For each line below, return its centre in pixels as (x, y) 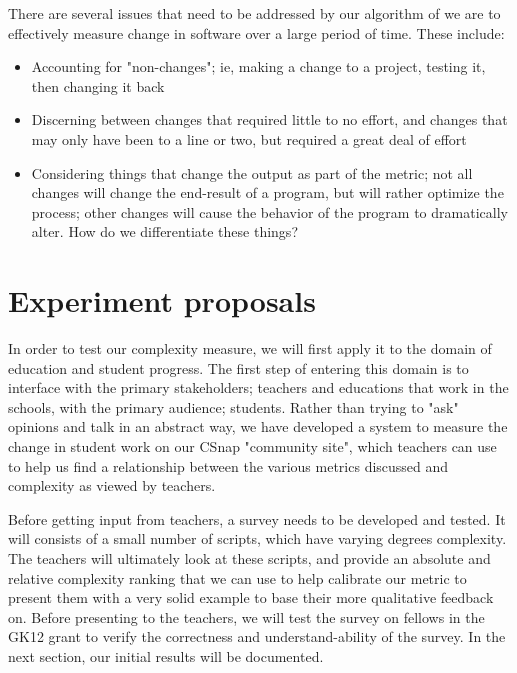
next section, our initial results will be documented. (166, 655)
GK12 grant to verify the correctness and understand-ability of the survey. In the (257, 636)
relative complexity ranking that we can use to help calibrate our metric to (237, 577)
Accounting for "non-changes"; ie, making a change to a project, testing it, (258, 66)
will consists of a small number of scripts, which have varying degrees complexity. (257, 538)
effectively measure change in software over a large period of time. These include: (256, 32)
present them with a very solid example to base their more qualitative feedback (251, 597)
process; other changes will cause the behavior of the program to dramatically (269, 211)
